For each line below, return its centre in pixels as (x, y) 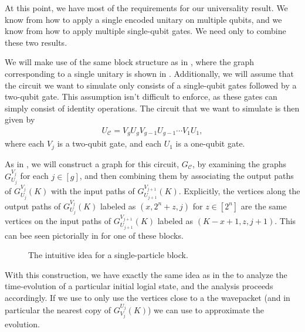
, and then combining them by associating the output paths (187, 176)
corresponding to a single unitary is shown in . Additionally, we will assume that (149, 73)
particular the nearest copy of (58, 309)
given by (20, 119)
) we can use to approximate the (206, 309)
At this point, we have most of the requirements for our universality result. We (146, 8)
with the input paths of (93, 191)
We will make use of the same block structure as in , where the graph (130, 62)
